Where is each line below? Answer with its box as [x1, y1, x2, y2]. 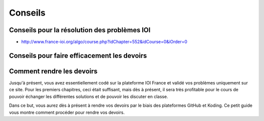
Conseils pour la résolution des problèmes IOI [9, 26, 151, 34]
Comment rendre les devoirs [9, 67, 98, 75]
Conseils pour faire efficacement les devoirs [9, 51, 147, 60]
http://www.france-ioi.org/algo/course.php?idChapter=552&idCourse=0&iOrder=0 [21, 39, 188, 45]
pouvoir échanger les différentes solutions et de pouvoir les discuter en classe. [9, 93, 168, 100]
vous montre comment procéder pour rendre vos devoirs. [9, 109, 125, 115]
